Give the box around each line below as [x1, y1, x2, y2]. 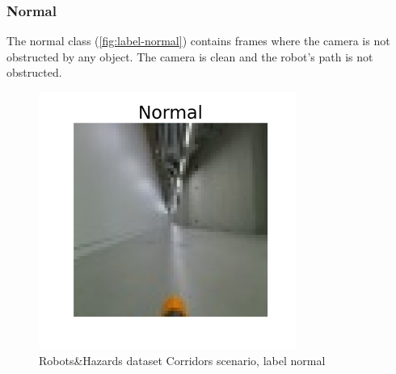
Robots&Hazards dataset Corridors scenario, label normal [39, 351, 326, 368]
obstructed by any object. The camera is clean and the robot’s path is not [6, 48, 373, 65]
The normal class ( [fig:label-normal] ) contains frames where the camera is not [6, 32, 390, 49]
